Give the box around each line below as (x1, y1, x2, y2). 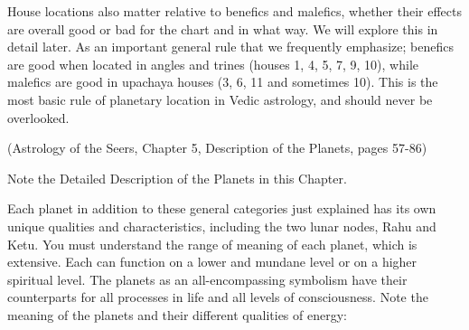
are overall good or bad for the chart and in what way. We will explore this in (7, 19, 438, 38)
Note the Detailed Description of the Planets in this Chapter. (7, 168, 347, 187)
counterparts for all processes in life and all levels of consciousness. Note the (7, 288, 428, 306)
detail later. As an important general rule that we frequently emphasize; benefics (7, 37, 454, 56)
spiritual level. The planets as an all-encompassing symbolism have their (7, 269, 408, 288)
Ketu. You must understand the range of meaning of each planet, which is (7, 234, 417, 253)
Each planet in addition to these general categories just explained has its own (7, 199, 436, 218)
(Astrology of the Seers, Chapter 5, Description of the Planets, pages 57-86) (7, 138, 427, 157)
